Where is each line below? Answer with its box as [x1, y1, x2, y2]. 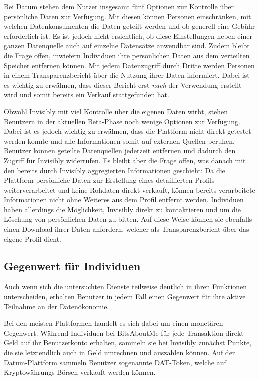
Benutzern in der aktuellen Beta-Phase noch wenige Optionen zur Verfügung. [4, 116, 240, 126]
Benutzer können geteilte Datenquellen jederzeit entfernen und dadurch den [4, 145, 236, 156]
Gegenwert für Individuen [4, 258, 141, 273]
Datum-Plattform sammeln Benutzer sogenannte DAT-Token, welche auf [4, 357, 226, 367]
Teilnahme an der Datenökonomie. [4, 301, 109, 311]
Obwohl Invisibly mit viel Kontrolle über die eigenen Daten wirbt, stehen [4, 106, 228, 116]
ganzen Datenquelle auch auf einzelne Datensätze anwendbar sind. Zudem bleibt [4, 40, 250, 51]
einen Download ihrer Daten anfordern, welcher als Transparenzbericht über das [4, 224, 249, 234]
